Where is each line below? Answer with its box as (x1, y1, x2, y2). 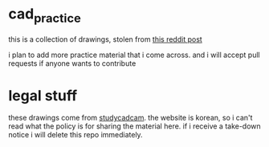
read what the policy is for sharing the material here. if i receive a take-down (8, 121, 261, 131)
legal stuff (8, 86, 78, 104)
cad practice (8, 5, 82, 26)
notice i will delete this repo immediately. (8, 130, 143, 140)
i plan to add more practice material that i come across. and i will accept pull (8, 50, 261, 59)
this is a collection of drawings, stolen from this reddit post (8, 34, 202, 44)
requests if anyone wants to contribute (8, 58, 137, 68)
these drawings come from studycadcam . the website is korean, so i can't (8, 113, 253, 123)
